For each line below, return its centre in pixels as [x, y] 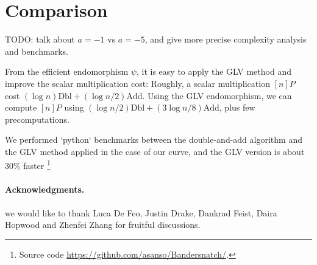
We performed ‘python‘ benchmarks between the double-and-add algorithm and [154, 139]
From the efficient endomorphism [67, 71]
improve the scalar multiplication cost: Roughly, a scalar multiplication [137, 83]
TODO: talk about [40, 39]
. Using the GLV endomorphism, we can [217, 95]
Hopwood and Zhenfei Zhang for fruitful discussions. [103, 225]
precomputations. [37, 119]
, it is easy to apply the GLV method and [214, 71]
